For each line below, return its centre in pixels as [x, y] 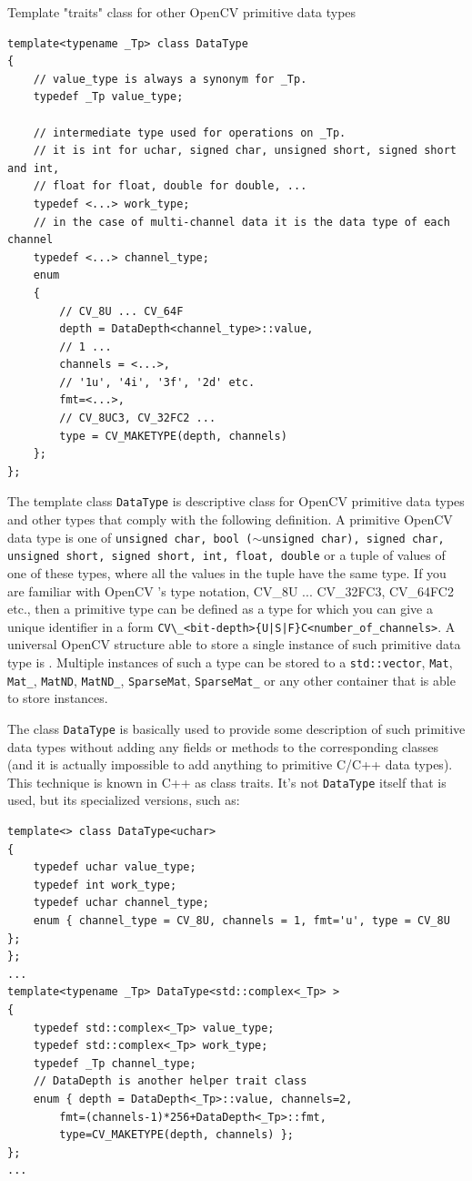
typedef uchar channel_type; [121, 903]
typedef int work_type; [105, 885]
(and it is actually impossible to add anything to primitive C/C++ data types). [230, 764]
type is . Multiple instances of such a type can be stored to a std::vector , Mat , [230, 662]
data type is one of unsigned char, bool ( [130, 537]
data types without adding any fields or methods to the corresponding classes [223, 746]
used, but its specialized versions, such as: [124, 800]
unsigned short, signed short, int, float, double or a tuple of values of [226, 555]
